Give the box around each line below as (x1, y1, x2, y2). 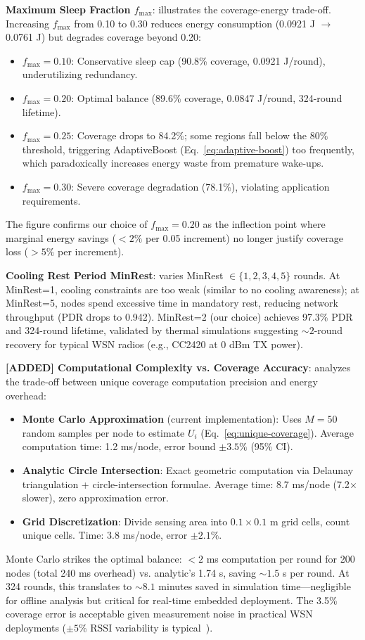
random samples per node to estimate (22, 425, 185, 440)
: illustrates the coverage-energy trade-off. (152, 2, 331, 16)
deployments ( (6, 620, 67, 634)
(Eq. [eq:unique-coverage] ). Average (200, 425, 354, 440)
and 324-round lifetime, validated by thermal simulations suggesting (6, 323, 299, 338)
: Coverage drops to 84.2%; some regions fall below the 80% (71, 128, 328, 143)
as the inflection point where (203, 217, 326, 231)
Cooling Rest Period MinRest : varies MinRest (6, 267, 224, 282)
